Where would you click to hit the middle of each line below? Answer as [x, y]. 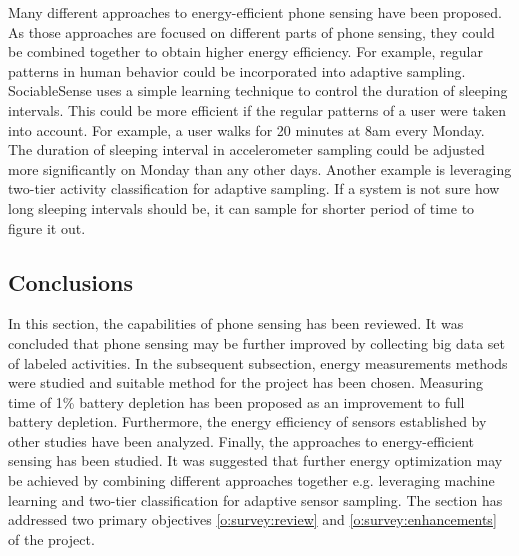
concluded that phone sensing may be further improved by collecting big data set [256, 342]
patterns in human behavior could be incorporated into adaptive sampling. [237, 70]
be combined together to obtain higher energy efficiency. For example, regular [245, 51]
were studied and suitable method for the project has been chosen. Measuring [245, 382]
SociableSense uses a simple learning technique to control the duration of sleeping [258, 90]
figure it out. [47, 227]
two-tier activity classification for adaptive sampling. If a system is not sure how [254, 188]
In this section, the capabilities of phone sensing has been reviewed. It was [236, 323]
